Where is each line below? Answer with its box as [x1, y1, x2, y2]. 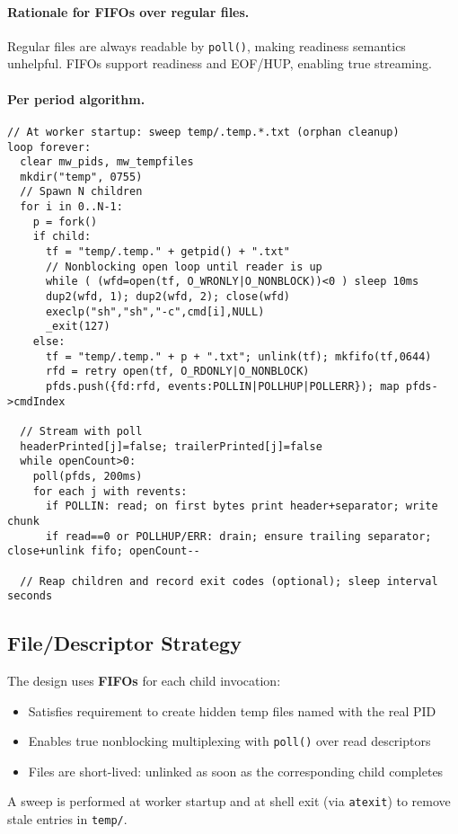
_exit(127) [45, 320, 110, 333]
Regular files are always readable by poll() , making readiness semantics [7, 36, 406, 55]
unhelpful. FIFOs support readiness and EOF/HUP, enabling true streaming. [7, 54, 432, 73]
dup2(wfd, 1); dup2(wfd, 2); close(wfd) [45, 290, 290, 304]
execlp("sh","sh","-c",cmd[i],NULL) [45, 305, 265, 318]
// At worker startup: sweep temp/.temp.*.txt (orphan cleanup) [7, 125, 400, 138]
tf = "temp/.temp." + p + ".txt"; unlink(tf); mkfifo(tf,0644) [45, 350, 432, 363]
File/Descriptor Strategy [7, 629, 242, 657]
